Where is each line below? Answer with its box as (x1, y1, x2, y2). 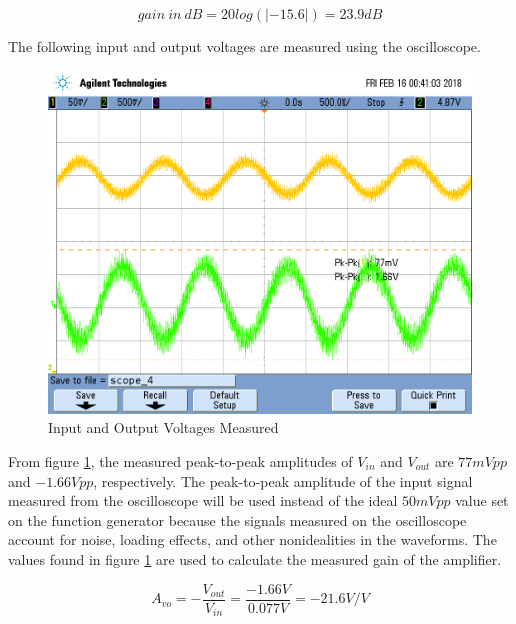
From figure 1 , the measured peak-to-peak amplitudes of (8, 451, 353, 472)
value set (455, 490, 509, 511)
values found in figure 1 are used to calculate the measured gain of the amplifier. (8, 549, 502, 569)
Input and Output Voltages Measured (48, 417, 279, 438)
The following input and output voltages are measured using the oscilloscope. (8, 36, 481, 56)
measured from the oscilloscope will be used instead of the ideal (8, 490, 398, 511)
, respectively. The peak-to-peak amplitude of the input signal (93, 470, 473, 491)
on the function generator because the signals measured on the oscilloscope (8, 509, 467, 530)
